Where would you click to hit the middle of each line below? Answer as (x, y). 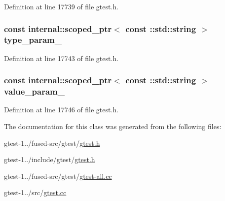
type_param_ (33, 40)
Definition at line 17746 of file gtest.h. (61, 110)
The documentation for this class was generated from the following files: (113, 126)
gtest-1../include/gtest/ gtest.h (50, 159)
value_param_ (34, 91)
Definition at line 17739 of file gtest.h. (61, 6)
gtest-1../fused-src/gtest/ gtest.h (52, 143)
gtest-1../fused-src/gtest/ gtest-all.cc (58, 176)
